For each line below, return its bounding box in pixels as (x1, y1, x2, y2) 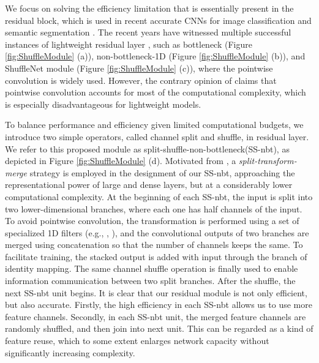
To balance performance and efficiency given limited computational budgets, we (5, 118, 304, 131)
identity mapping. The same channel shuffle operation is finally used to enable (5, 262, 298, 275)
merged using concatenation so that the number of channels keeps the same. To (5, 238, 303, 251)
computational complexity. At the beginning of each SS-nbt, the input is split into (5, 190, 313, 203)
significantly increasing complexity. (5, 346, 135, 359)
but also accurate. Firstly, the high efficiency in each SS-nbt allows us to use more (5, 298, 312, 311)
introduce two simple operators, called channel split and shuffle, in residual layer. (5, 130, 309, 143)
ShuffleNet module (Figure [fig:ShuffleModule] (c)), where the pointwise (5, 61, 273, 74)
